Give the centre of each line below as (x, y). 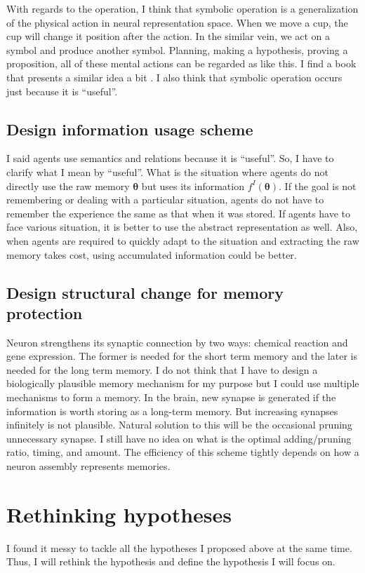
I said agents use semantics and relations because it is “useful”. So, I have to (170, 158)
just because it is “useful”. (62, 91)
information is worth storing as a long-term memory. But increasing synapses (172, 411)
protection (45, 312)
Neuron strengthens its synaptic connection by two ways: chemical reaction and (177, 342)
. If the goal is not (318, 186)
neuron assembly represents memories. (88, 466)
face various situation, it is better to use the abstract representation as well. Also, (182, 227)
